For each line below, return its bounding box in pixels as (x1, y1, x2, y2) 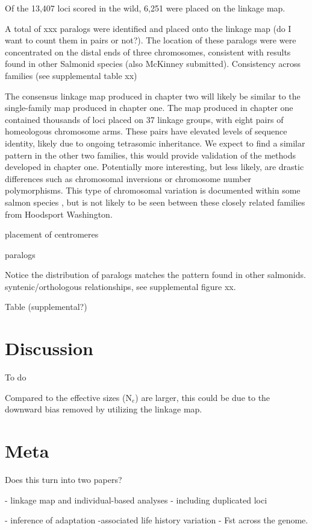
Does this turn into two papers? (5, 473, 122, 486)
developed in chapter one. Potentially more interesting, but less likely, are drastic (5, 160, 304, 173)
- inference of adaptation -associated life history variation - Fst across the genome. (5, 514, 308, 526)
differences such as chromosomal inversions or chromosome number (5, 172, 252, 185)
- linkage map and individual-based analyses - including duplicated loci (5, 493, 267, 506)
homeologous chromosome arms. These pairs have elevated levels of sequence (5, 125, 287, 137)
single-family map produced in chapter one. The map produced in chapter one (5, 101, 293, 114)
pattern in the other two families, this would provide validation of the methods (5, 148, 296, 161)
